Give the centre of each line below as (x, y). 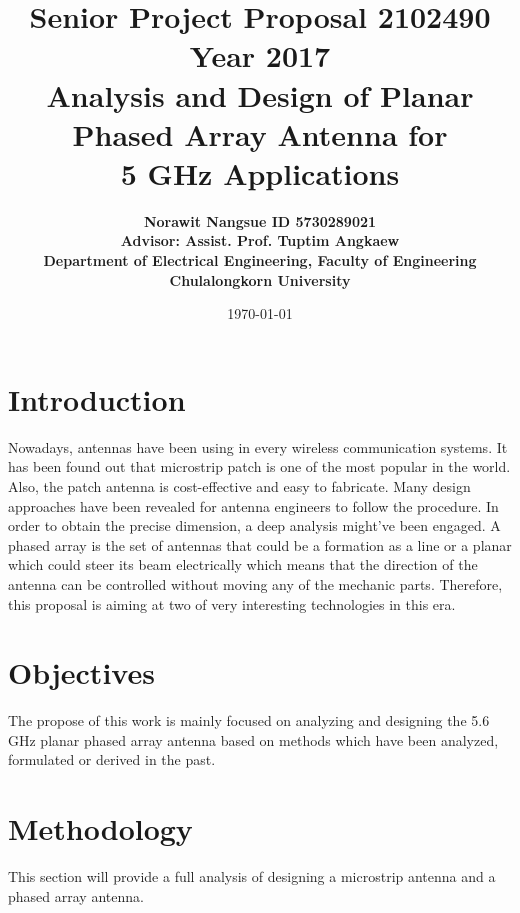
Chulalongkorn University (260, 279)
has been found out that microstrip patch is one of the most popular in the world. (259, 466)
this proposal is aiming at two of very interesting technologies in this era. (232, 603)
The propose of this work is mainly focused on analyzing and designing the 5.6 (249, 720)
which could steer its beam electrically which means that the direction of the (243, 564)
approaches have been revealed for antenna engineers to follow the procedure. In (253, 505)
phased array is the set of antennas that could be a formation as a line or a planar (260, 544)
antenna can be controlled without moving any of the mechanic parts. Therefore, (255, 583)
